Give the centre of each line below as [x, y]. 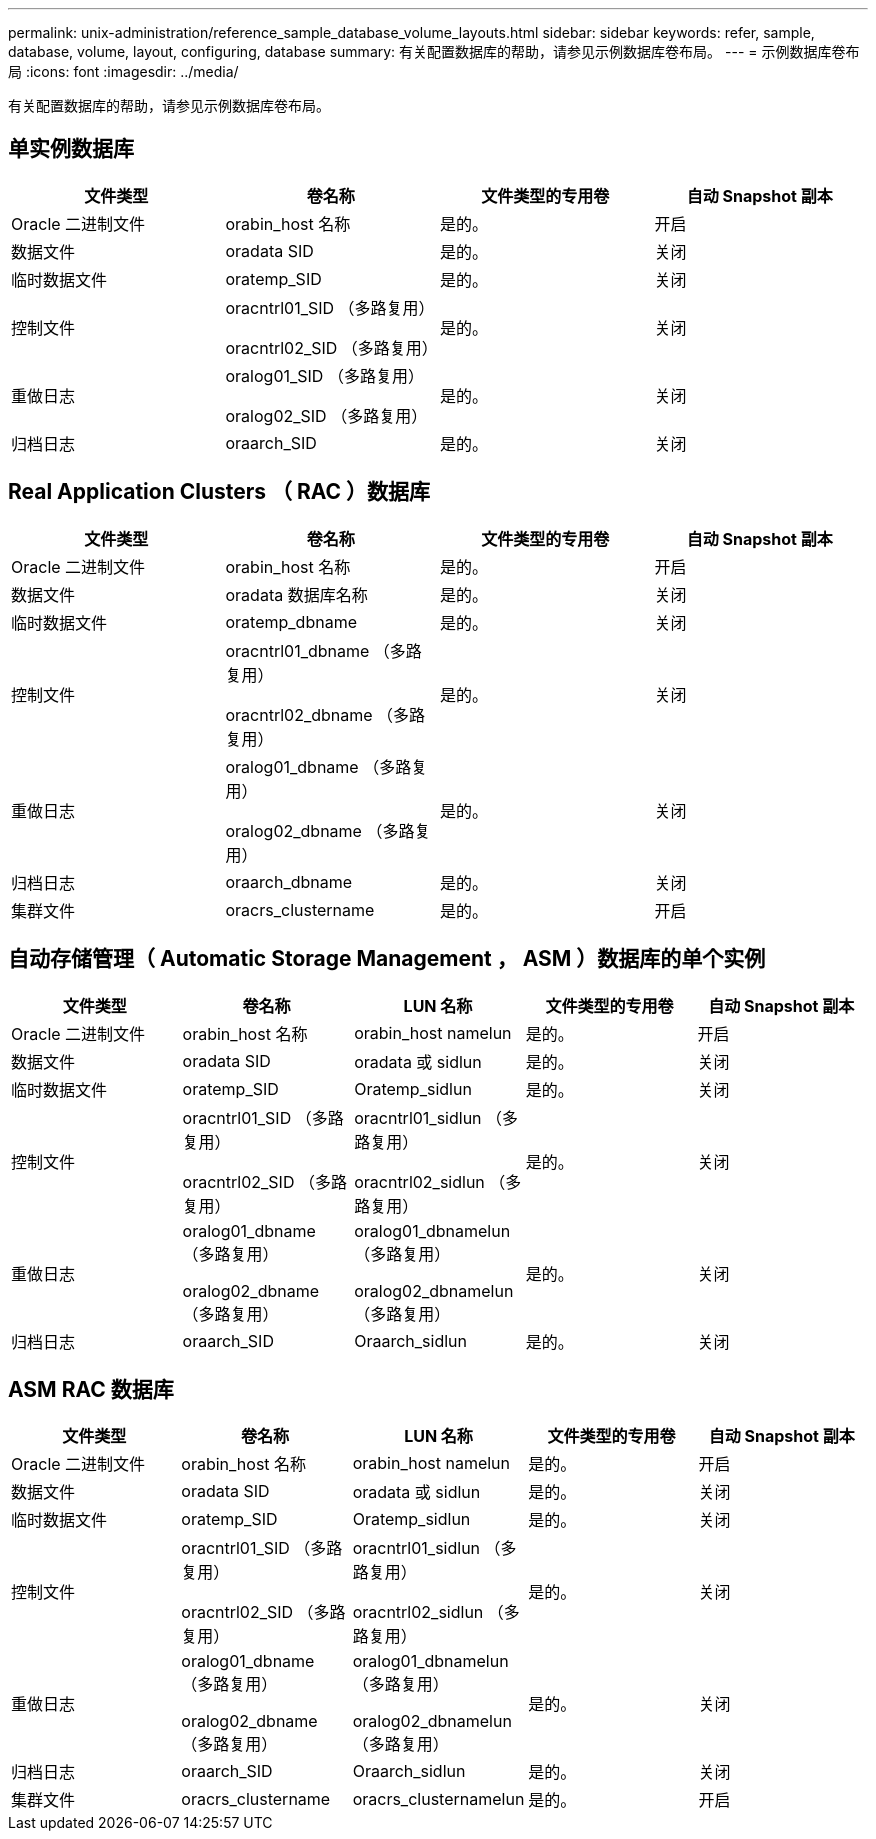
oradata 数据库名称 [296, 594]
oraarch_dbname [289, 881]
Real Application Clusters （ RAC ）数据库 [219, 492]
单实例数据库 [71, 149]
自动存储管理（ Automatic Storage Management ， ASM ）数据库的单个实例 [387, 959]
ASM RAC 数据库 [91, 1389]
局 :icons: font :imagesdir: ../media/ [123, 71]
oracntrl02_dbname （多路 [325, 714]
